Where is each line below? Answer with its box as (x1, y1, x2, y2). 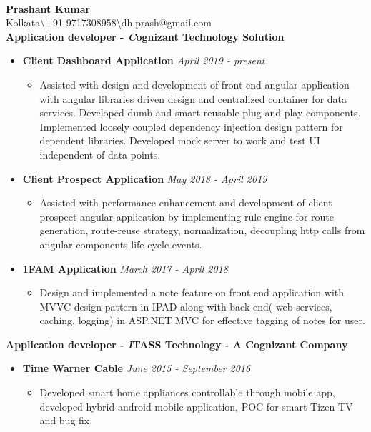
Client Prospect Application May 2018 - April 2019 (22, 171, 267, 186)
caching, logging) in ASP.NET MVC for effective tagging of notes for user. (39, 313, 365, 328)
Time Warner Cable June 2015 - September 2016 (22, 361, 251, 376)
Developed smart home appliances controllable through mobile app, (39, 385, 335, 400)
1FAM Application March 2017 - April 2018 (22, 261, 228, 276)
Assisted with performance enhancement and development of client (39, 195, 332, 210)
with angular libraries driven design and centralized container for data (39, 91, 347, 106)
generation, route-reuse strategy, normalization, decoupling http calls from (39, 223, 365, 238)
